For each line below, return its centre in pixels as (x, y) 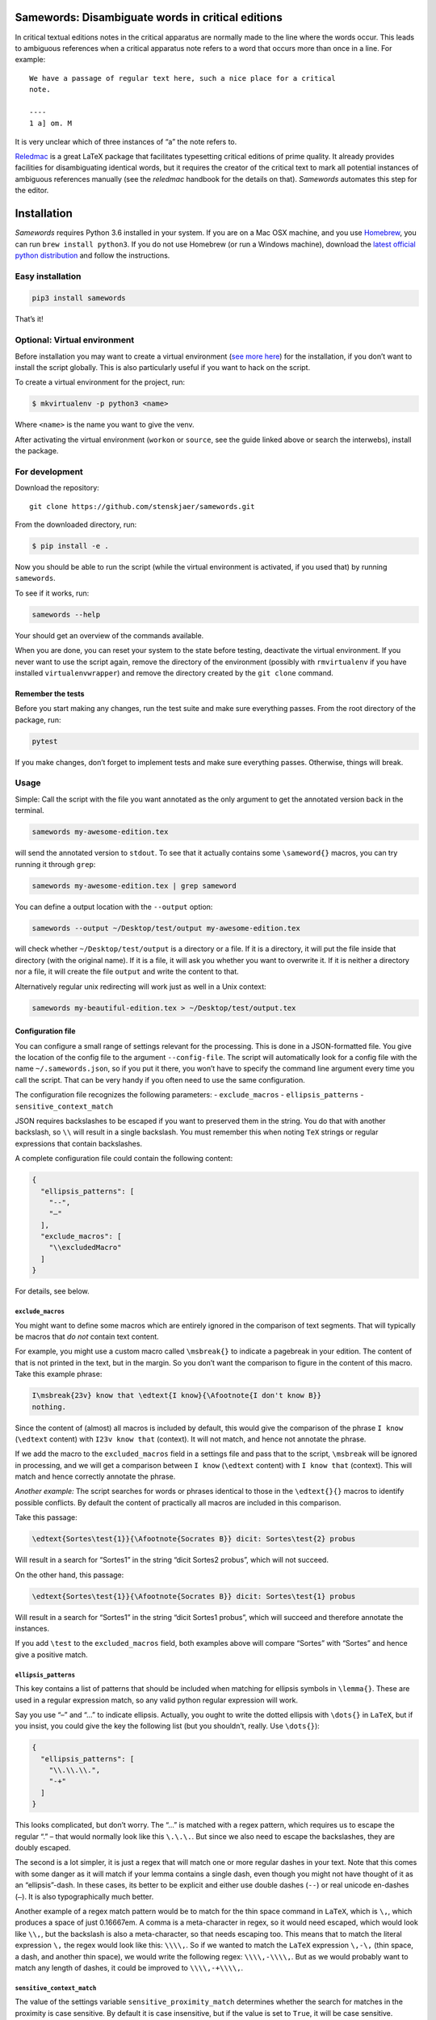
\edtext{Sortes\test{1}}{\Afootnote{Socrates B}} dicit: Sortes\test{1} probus (194, 1596)
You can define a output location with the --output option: (114, 907)
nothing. (49, 1407)
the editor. (32, 191)
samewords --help (66, 614)
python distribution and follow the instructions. (92, 255)
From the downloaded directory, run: (76, 524)
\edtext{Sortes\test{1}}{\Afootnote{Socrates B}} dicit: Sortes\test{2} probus (194, 1539)
